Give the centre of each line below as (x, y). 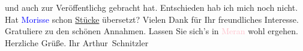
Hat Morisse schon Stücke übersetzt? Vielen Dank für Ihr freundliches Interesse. (152, 19)
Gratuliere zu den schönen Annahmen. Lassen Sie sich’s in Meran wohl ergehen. (151, 31)
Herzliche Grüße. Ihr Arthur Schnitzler (77, 42)
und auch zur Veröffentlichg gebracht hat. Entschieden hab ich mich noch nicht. (151, 7)
